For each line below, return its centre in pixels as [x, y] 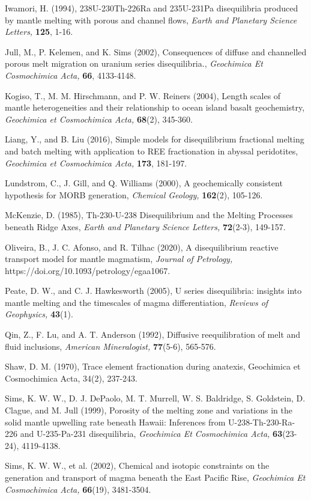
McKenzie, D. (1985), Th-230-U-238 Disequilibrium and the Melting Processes [149, 215]
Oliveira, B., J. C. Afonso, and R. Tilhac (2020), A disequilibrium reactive [142, 247]
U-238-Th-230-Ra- [262, 422]
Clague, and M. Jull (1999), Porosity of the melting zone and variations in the [149, 410]
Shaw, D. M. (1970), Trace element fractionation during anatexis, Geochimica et [153, 366]
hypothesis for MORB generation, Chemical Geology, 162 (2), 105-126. [134, 194]
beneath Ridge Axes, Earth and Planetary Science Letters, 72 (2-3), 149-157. [145, 226]
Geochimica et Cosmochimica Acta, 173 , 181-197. [96, 163]
